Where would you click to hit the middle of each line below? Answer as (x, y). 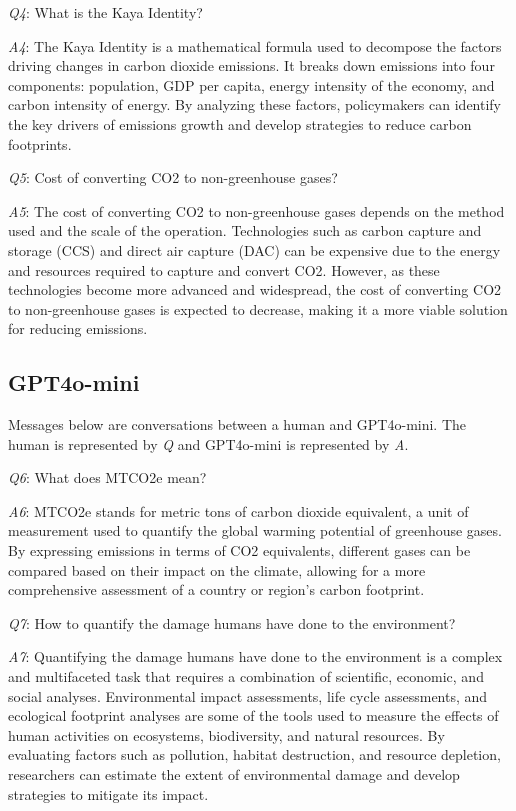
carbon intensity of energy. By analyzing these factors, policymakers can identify (255, 104)
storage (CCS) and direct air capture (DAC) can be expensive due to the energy (254, 249)
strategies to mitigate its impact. (108, 793)
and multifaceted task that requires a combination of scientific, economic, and (246, 676)
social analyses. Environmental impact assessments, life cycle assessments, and (248, 695)
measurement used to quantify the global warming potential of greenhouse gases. (255, 530)
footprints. (40, 143)
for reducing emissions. (78, 328)
